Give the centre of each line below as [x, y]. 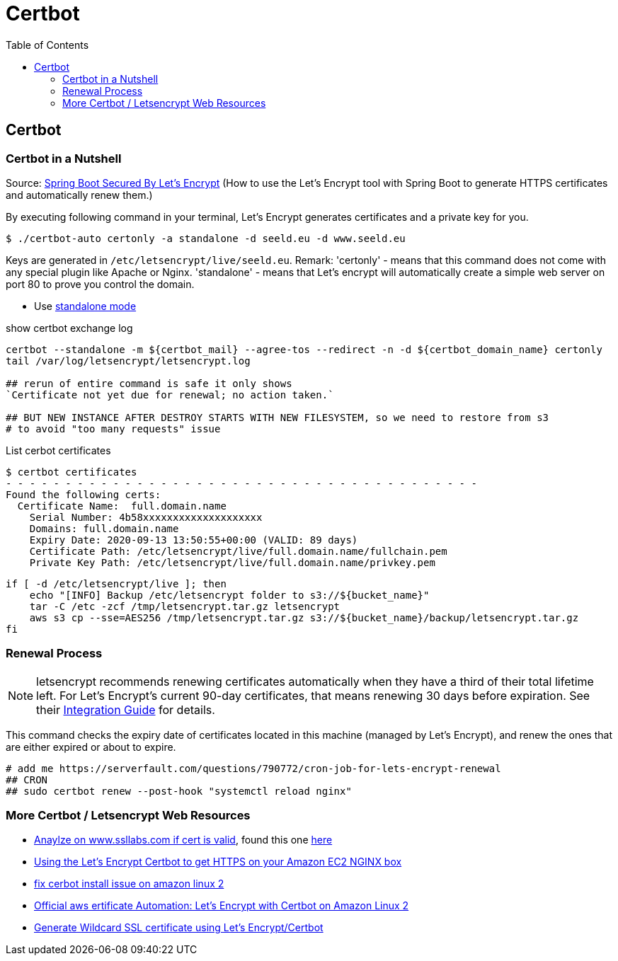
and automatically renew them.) [79, 195]
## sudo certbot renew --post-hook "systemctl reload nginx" [179, 791]
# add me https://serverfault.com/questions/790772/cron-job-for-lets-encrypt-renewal [253, 768]
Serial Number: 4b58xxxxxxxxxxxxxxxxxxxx [146, 517]
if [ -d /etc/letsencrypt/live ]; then [116, 583]
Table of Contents [47, 45]
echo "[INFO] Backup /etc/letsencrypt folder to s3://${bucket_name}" [229, 595]
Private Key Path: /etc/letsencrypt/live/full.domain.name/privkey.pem [232, 562]
